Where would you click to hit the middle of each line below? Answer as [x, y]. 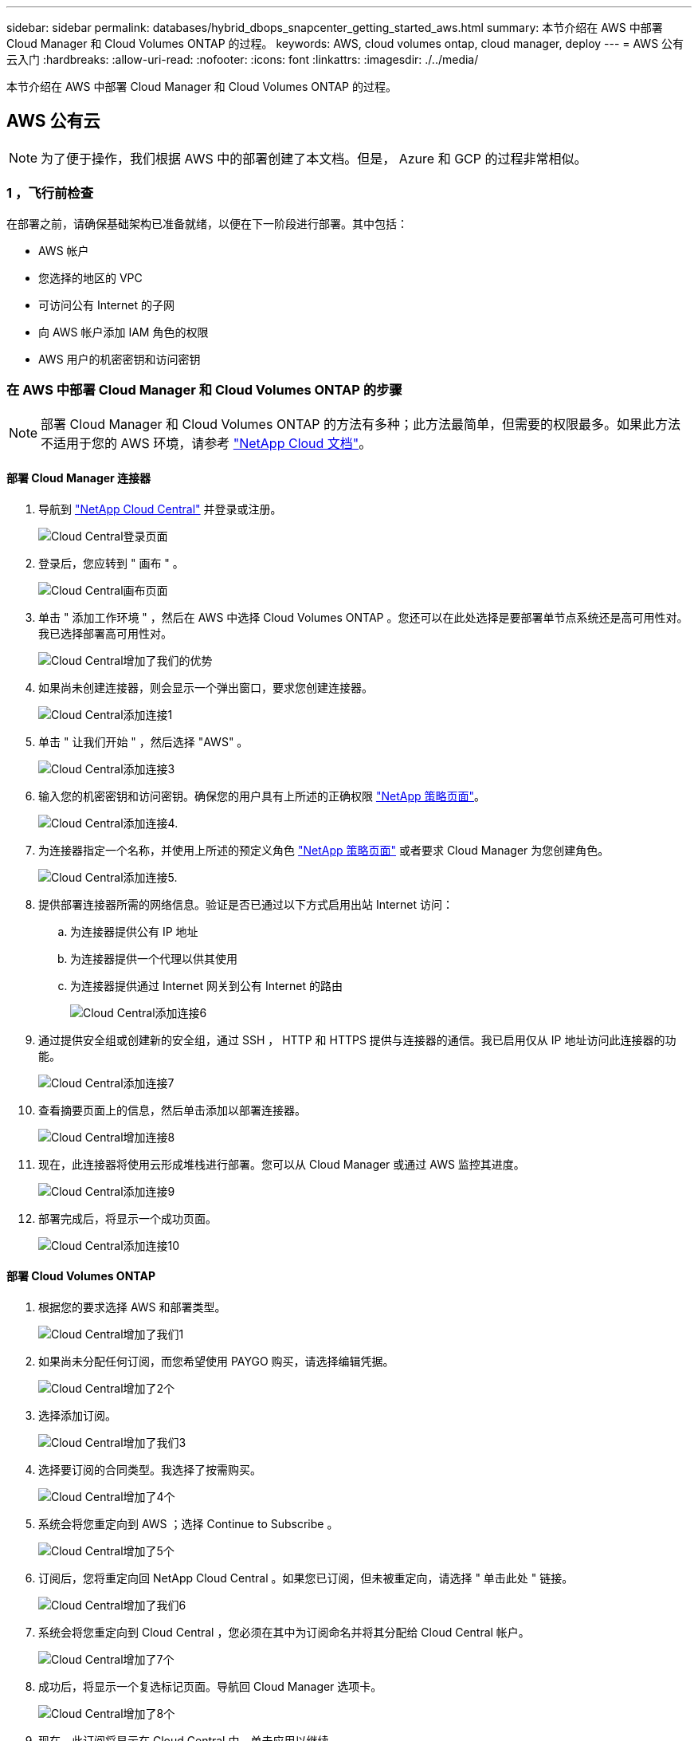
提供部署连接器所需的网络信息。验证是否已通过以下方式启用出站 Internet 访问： [246, 904]
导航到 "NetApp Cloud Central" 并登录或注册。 [160, 509]
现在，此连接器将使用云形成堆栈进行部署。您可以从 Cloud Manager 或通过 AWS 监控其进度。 [282, 1164]
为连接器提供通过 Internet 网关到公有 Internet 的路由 [207, 985]
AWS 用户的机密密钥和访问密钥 [120, 359]
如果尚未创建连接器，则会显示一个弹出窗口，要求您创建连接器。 [206, 687]
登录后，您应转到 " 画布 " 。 [111, 563]
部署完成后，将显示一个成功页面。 [127, 1218]
